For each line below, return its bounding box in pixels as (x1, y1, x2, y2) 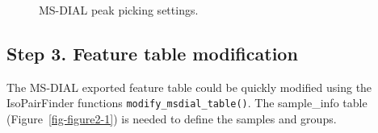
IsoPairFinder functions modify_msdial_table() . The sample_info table (6, 94, 367, 111)
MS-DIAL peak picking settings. (39, 2, 199, 18)
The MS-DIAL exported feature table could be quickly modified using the (6, 78, 372, 95)
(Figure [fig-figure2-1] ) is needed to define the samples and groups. (6, 110, 337, 127)
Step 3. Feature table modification (6, 40, 298, 65)
